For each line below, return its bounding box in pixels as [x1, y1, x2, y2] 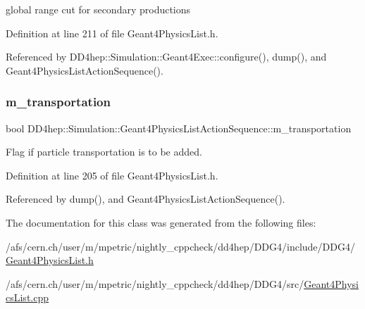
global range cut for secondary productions [6, 2, 191, 16]
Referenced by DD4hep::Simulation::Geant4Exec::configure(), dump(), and [6, 49, 327, 64]
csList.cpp [6, 290, 49, 305]
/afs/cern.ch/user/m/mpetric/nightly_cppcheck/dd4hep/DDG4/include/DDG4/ [6, 239, 355, 253]
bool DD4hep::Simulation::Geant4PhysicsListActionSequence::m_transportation [6, 120, 352, 135]
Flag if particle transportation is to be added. [6, 144, 202, 159]
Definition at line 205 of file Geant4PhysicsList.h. [6, 168, 218, 182]
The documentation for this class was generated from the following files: [6, 215, 316, 229]
